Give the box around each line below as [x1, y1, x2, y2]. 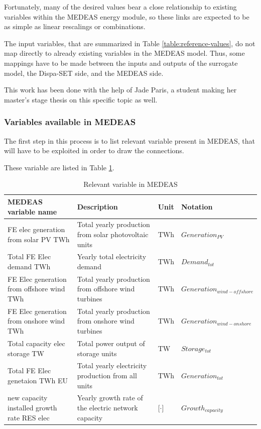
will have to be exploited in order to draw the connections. [4, 145, 184, 156]
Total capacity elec [8, 338, 65, 348]
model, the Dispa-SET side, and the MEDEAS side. [4, 67, 164, 78]
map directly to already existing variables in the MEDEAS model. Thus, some [4, 48, 245, 58]
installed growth [8, 402, 57, 412]
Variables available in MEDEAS [4, 116, 136, 128]
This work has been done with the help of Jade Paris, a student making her [4, 84, 237, 95]
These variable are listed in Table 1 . [4, 162, 114, 172]
